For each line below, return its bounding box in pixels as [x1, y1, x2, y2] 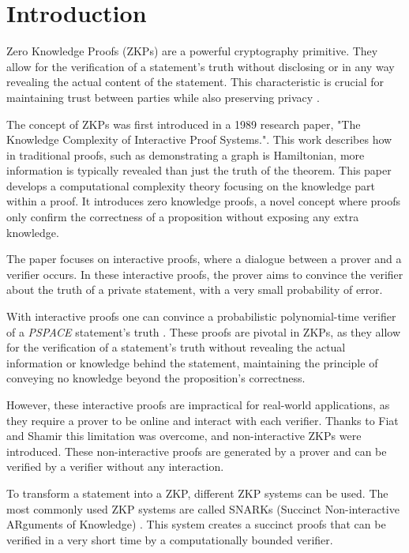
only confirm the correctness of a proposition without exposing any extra [6, 209, 359, 225]
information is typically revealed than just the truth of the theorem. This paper [6, 162, 392, 179]
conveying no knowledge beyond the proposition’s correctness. [6, 370, 306, 386]
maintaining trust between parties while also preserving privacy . [6, 88, 320, 105]
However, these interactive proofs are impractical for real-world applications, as [6, 397, 390, 412]
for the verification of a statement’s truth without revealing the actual [6, 339, 346, 355]
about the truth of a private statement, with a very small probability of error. [6, 281, 383, 298]
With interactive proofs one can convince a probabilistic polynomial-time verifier [6, 308, 396, 325]
